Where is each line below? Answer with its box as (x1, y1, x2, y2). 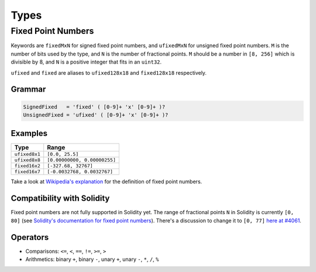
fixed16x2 (14, 163, 41, 169)
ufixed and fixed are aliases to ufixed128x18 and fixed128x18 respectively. (11, 69, 207, 76)
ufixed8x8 (14, 157, 41, 163)
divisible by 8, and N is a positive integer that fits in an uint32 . (11, 58, 162, 65)
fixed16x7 (14, 169, 41, 175)
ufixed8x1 (14, 151, 41, 158)
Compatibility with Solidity (11, 193, 110, 204)
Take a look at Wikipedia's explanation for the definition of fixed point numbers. (11, 178, 202, 185)
